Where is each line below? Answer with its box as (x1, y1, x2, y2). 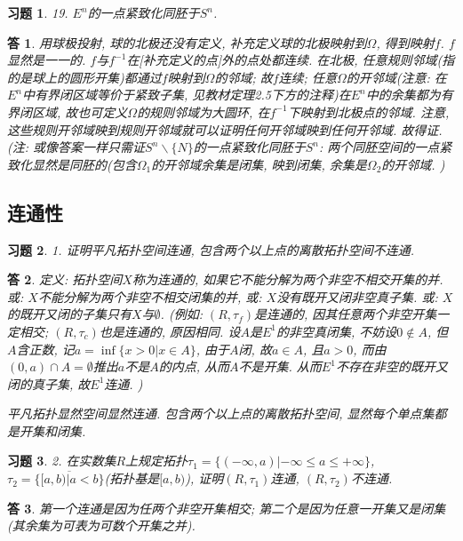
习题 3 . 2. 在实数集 (7, 451, 116, 470)
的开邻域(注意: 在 (346, 68, 447, 86)
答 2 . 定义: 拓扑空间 (7, 270, 123, 289)
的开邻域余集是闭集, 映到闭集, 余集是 (151, 155, 367, 173)
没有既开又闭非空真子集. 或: (276, 287, 438, 306)
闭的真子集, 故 (7, 374, 91, 393)
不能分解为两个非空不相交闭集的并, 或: (37, 287, 262, 306)
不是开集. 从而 (238, 357, 322, 376)
